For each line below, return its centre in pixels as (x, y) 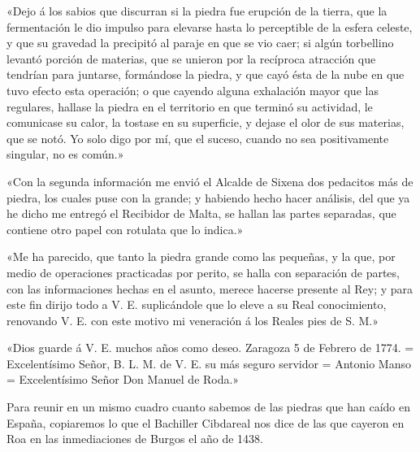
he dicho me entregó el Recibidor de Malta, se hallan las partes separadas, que (201, 213)
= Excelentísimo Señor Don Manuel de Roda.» (123, 379)
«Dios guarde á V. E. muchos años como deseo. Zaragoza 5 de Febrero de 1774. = (210, 348)
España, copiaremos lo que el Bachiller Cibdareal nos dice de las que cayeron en (206, 422)
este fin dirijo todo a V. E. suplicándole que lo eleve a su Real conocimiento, (197, 304)
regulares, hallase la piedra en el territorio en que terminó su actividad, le (190, 106)
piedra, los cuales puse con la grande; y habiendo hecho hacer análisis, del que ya (208, 197)
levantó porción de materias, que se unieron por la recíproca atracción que (191, 58)
